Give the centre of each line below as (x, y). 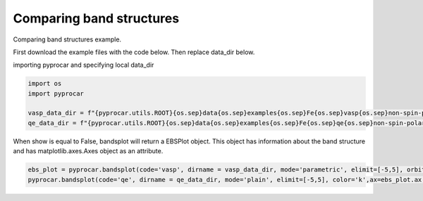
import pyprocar (56, 93)
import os (45, 84)
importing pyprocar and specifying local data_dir (84, 65)
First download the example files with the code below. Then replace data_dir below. (134, 52)
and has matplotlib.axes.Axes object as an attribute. (88, 151)
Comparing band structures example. (67, 39)
